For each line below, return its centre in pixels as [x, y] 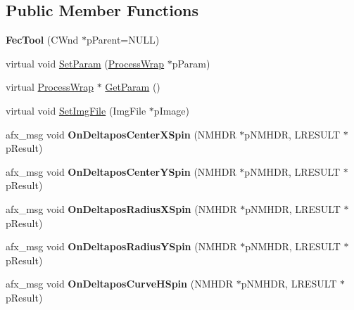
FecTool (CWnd [42, 40]
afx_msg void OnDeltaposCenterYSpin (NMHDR [121, 171]
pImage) [172, 110]
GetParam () [133, 87]
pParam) [191, 63]
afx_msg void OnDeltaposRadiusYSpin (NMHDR [121, 246]
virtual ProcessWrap [50, 87]
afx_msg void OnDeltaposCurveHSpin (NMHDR [119, 284]
